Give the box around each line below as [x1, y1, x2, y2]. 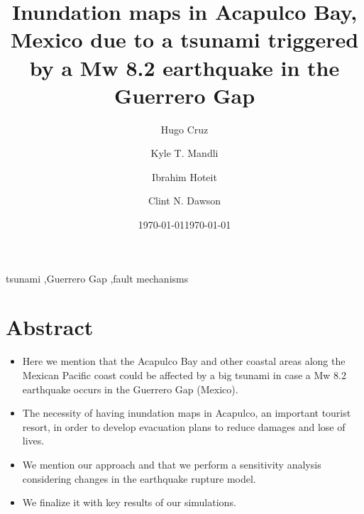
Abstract [6, 312, 94, 341]
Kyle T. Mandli [150, 146, 219, 160]
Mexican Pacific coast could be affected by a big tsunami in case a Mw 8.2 [22, 367, 346, 382]
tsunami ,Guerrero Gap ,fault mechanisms [6, 270, 189, 285]
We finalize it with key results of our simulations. [22, 495, 236, 510]
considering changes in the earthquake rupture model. [22, 471, 256, 486]
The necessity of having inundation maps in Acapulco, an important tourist [22, 405, 351, 420]
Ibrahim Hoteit [152, 169, 217, 184]
